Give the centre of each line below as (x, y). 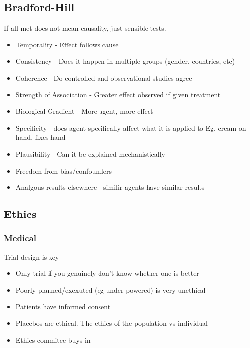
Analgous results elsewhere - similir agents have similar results (110, 187)
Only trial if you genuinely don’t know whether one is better (107, 273)
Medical (20, 238)
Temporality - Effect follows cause (67, 44)
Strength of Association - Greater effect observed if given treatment (118, 94)
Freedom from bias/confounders (64, 170)
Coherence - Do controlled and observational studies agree (104, 77)
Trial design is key (32, 256)
